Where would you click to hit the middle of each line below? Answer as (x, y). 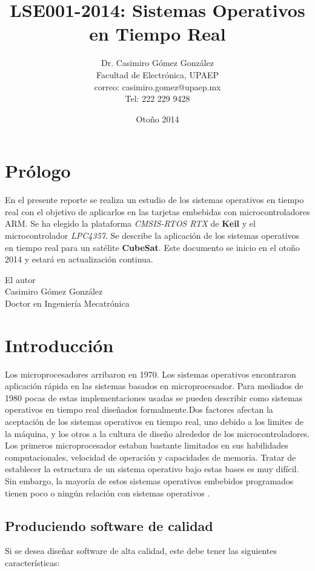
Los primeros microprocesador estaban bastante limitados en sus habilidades (147, 445)
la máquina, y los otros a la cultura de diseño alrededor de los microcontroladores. (157, 433)
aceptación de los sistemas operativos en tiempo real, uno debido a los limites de (154, 422)
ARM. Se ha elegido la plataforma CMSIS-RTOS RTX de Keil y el (130, 223)
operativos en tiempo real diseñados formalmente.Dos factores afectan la (139, 409)
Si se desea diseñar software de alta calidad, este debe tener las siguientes (141, 551)
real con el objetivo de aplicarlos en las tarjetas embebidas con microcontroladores (157, 211)
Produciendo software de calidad (109, 525)
